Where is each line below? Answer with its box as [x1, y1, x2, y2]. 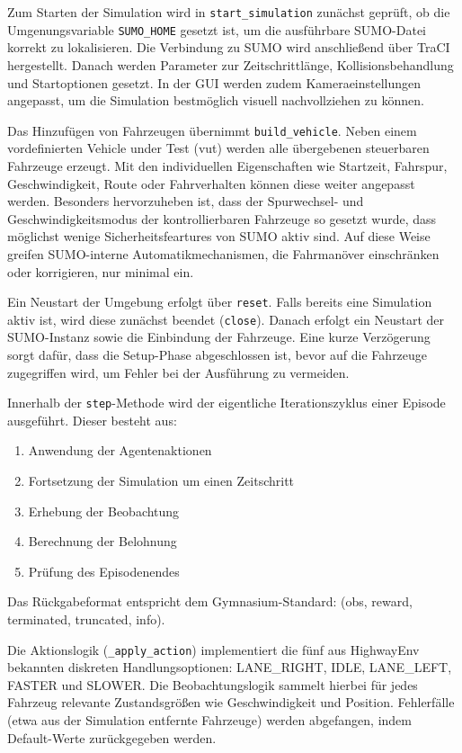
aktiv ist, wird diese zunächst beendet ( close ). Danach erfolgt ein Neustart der [7, 309, 445, 328]
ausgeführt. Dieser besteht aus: [7, 410, 177, 429]
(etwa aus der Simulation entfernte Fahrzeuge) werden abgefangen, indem [7, 711, 412, 730]
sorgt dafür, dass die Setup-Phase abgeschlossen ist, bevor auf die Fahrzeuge [7, 345, 428, 363]
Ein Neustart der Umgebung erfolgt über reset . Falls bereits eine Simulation [7, 292, 432, 311]
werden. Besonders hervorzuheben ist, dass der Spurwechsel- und [7, 192, 364, 211]
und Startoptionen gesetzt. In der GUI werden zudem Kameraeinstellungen [7, 73, 422, 92]
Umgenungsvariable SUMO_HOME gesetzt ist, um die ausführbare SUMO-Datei [7, 20, 427, 39]
